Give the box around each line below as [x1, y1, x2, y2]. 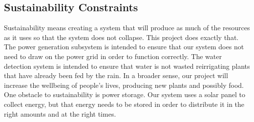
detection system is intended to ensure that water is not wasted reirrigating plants [4, 61, 250, 71]
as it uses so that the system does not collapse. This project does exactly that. [4, 32, 239, 42]
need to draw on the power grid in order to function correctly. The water [4, 51, 222, 61]
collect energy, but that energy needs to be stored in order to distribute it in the [4, 99, 245, 109]
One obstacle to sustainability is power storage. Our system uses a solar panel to [4, 89, 245, 100]
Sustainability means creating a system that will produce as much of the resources [4, 22, 250, 33]
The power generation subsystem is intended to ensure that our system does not [4, 41, 244, 52]
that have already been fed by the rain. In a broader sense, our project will [4, 70, 228, 81]
